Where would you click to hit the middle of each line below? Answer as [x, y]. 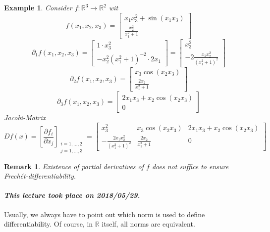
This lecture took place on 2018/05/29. [72, 195]
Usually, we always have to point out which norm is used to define [105, 214]
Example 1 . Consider [38, 7]
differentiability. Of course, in [49, 224]
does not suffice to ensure [190, 166]
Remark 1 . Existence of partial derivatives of [74, 166]
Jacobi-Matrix [25, 117]
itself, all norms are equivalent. [148, 224]
